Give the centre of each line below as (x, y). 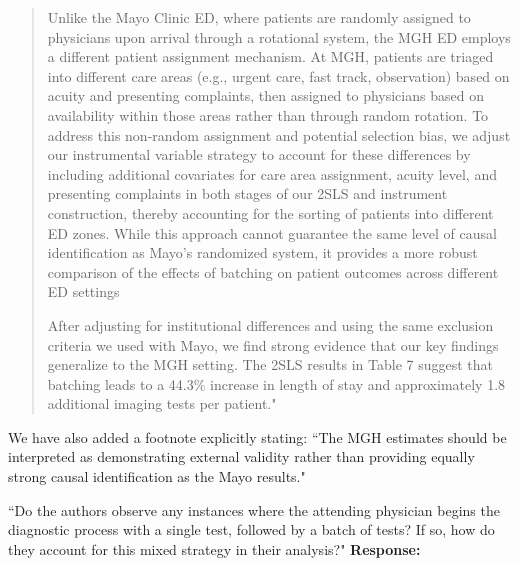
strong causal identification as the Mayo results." (157, 476)
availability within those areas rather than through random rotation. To (268, 114)
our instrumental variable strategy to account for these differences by (259, 154)
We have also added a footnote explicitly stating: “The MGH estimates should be (257, 436)
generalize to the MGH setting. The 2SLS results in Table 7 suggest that (270, 364)
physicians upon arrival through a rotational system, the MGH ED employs (279, 36)
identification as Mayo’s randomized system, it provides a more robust (262, 252)
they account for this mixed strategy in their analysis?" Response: (214, 548)
